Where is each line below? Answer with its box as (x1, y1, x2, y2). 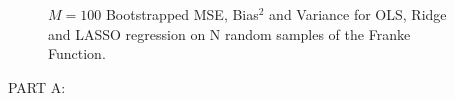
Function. (48, 43, 106, 64)
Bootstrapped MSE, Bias (105, 4, 259, 24)
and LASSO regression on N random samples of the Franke (48, 23, 411, 44)
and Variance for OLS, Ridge (269, 4, 447, 24)
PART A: (8, 76, 66, 97)
